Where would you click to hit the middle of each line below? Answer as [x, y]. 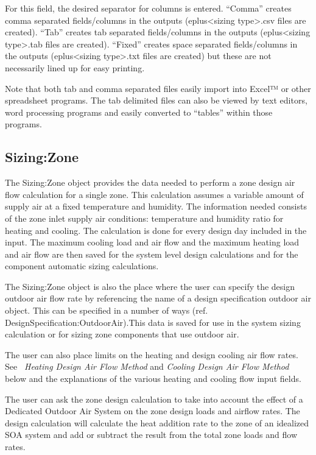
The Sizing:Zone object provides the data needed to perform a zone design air [150, 182]
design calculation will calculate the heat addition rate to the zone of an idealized [157, 422]
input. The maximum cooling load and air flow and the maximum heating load [152, 242]
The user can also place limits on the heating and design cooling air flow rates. [152, 354]
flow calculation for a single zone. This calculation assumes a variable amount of [154, 194]
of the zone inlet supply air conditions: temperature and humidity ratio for [144, 218]
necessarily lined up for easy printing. [75, 67]
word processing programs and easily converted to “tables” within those [139, 112]
